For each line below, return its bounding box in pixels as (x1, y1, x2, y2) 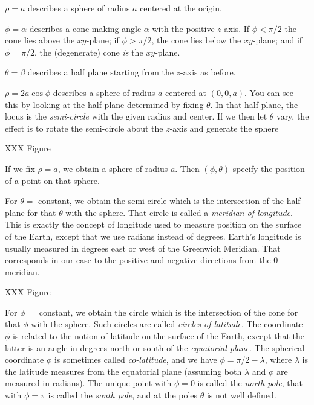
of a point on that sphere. (5, 174, 100, 187)
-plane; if (86, 34, 119, 46)
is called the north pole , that (197, 377, 303, 389)
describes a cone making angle (29, 22, 142, 34)
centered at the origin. (140, 2, 222, 14)
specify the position (232, 162, 305, 174)
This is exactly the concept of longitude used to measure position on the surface (5, 218, 302, 231)
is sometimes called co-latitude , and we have (54, 353, 217, 366)
